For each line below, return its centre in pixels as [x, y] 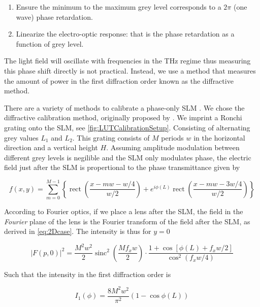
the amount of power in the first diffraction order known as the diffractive [119, 80]
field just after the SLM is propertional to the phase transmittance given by [122, 167]
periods [172, 137]
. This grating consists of [111, 137]
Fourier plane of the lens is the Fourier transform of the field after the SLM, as [127, 221]
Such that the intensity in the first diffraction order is [88, 274]
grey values [21, 137]
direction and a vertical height [51, 147]
